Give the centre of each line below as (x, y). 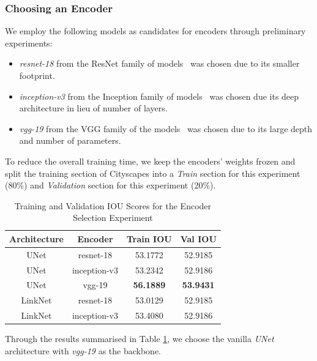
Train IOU (149, 238)
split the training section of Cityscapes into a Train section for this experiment (153, 173)
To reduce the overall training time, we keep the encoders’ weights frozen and (150, 161)
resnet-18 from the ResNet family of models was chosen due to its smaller (159, 63)
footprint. (37, 75)
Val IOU (198, 238)
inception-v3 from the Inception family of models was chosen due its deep (159, 96)
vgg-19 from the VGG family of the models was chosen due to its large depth (166, 128)
